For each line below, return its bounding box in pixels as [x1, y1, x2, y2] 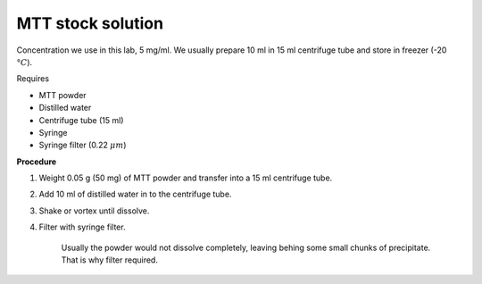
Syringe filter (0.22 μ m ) [38, 139, 127, 151]
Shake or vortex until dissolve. [38, 205, 150, 216]
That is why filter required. [61, 255, 158, 265]
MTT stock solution [16, 13, 164, 33]
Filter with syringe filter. [38, 221, 126, 232]
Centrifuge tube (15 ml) [38, 114, 124, 125]
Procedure [16, 156, 57, 167]
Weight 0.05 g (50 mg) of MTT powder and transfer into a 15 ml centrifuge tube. [38, 172, 333, 183]
